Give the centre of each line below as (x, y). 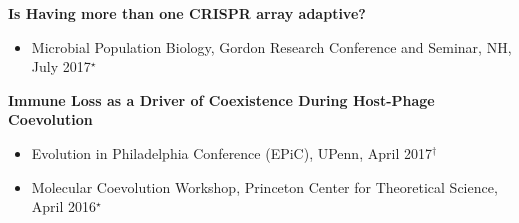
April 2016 (64, 206)
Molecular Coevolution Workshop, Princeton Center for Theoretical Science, (264, 186)
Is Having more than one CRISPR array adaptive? (187, 13)
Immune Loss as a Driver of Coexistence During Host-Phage (221, 99)
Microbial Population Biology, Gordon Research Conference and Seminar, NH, (271, 46)
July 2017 (61, 66)
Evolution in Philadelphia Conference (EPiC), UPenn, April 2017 (231, 152)
